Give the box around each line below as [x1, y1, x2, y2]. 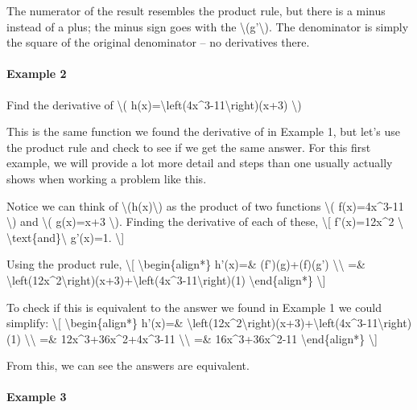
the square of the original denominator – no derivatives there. [6, 34, 310, 51]
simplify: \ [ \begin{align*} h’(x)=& [6, 314, 184, 331]
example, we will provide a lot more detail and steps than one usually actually [6, 154, 393, 171]
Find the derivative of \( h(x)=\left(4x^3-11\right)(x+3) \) [6, 96, 302, 113]
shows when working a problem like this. [6, 170, 207, 187]
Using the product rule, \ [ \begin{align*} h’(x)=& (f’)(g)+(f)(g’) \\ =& [6, 256, 365, 273]
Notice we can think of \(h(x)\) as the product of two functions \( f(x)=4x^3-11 [6, 197, 404, 214]
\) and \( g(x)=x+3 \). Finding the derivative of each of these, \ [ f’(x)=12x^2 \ [6, 213, 404, 230]
